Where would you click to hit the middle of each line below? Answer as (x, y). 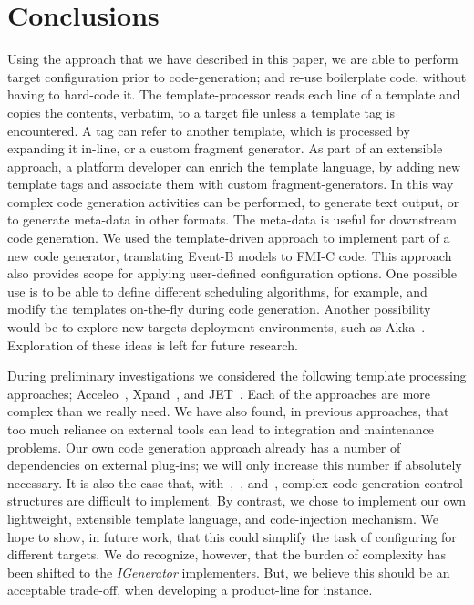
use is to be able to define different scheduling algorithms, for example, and (217, 291)
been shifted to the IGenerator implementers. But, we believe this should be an (229, 572)
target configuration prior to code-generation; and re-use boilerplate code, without (237, 76)
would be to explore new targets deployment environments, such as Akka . (216, 327)
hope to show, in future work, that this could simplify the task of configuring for (232, 536)
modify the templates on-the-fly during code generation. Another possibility (219, 309)
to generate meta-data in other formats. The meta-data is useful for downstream (232, 219)
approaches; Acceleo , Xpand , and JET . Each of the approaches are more (219, 393)
